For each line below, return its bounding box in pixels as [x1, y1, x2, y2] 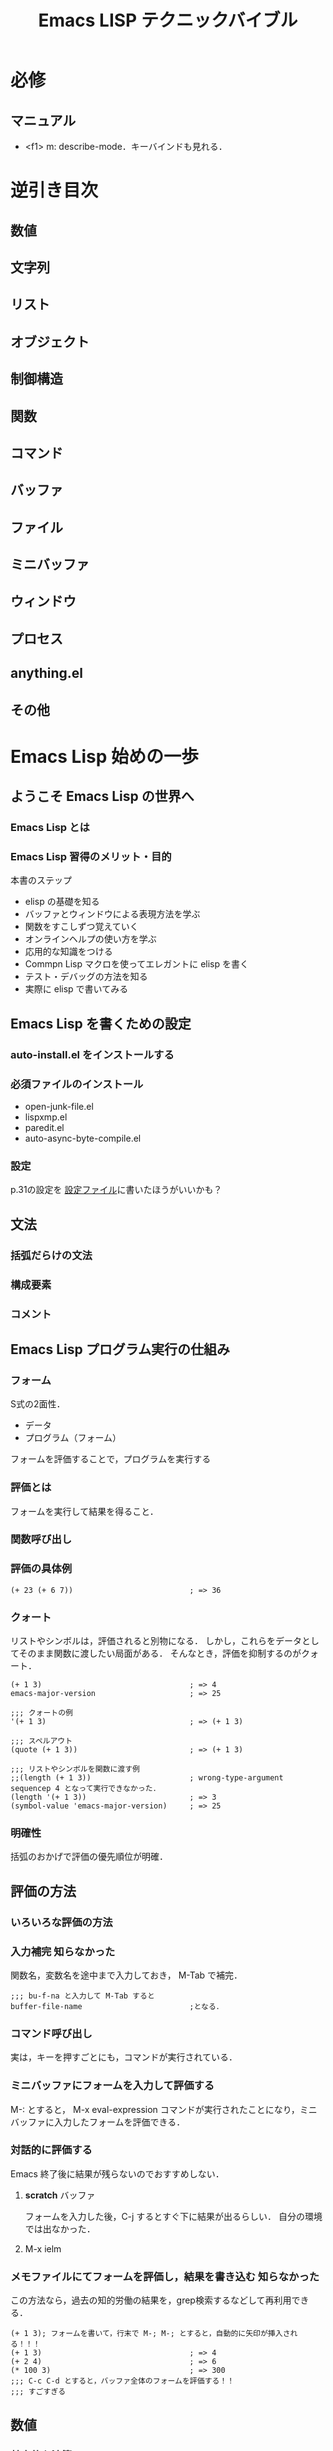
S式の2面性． [10, 1398, 66, 1410]
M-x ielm [24, 2242, 62, 2255]
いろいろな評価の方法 [10, 1915, 113, 1929]
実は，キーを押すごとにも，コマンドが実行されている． [10, 2051, 238, 2063]
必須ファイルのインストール [10, 1077, 144, 1091]
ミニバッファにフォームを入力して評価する [10, 2079, 215, 2093]
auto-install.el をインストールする [10, 1047, 175, 1061]
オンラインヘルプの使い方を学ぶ [24, 933, 157, 945]
